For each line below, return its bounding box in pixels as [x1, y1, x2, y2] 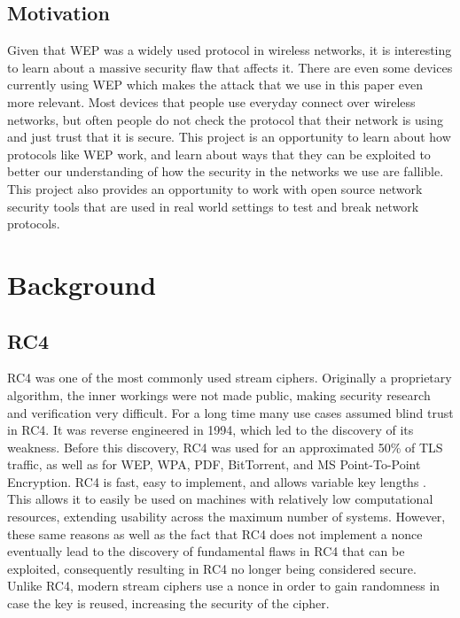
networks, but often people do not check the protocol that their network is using [7, 110, 443, 128]
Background [7, 266, 157, 302]
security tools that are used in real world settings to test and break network [7, 197, 419, 215]
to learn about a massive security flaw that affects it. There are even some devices [7, 58, 453, 76]
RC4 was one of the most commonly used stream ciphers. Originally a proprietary [7, 368, 452, 387]
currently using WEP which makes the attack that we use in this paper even [7, 75, 424, 94]
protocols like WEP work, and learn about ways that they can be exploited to [7, 144, 431, 163]
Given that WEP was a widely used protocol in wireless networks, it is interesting [7, 41, 452, 59]
